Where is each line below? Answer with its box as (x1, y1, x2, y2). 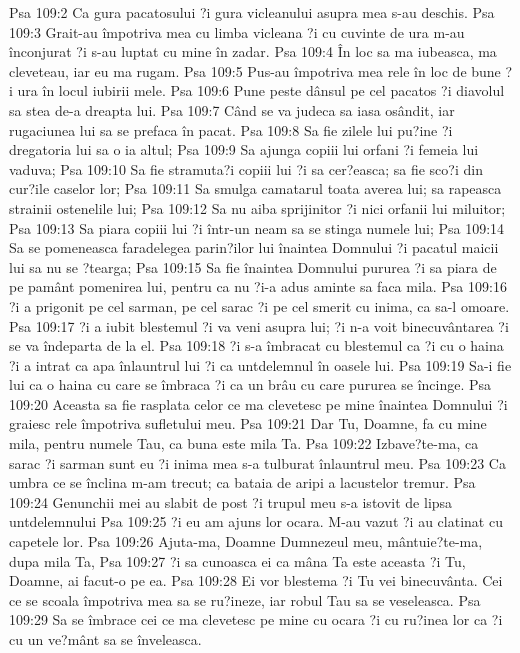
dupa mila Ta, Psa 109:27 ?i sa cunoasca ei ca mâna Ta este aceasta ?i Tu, (9, 550, 466, 571)
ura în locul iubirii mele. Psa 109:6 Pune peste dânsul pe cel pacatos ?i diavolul (17, 80, 505, 101)
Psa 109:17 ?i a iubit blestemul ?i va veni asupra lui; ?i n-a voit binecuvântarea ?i (9, 315, 509, 336)
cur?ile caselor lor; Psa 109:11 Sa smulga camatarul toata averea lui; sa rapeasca (9, 178, 502, 199)
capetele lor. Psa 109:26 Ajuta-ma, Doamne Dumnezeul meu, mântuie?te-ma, (9, 531, 483, 552)
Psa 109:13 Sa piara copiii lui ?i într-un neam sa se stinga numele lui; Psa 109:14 (9, 217, 505, 238)
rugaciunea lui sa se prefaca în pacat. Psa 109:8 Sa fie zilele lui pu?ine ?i (9, 119, 453, 140)
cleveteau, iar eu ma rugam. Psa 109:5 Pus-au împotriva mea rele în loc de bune (9, 60, 501, 81)
